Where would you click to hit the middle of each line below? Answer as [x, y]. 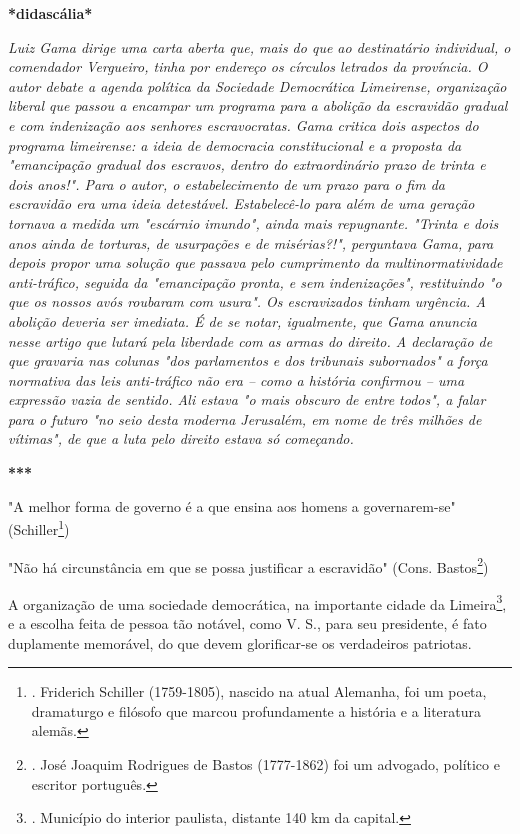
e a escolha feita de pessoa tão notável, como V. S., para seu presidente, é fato [247, 623]
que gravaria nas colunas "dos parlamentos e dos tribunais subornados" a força [248, 360]
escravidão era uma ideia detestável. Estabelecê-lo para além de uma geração [241, 203]
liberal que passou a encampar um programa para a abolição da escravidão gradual [258, 105]
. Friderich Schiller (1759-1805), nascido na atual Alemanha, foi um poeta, [259, 691]
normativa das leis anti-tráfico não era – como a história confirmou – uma [236, 379]
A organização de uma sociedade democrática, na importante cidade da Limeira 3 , [257, 602]
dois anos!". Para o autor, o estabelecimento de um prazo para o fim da [226, 183]
